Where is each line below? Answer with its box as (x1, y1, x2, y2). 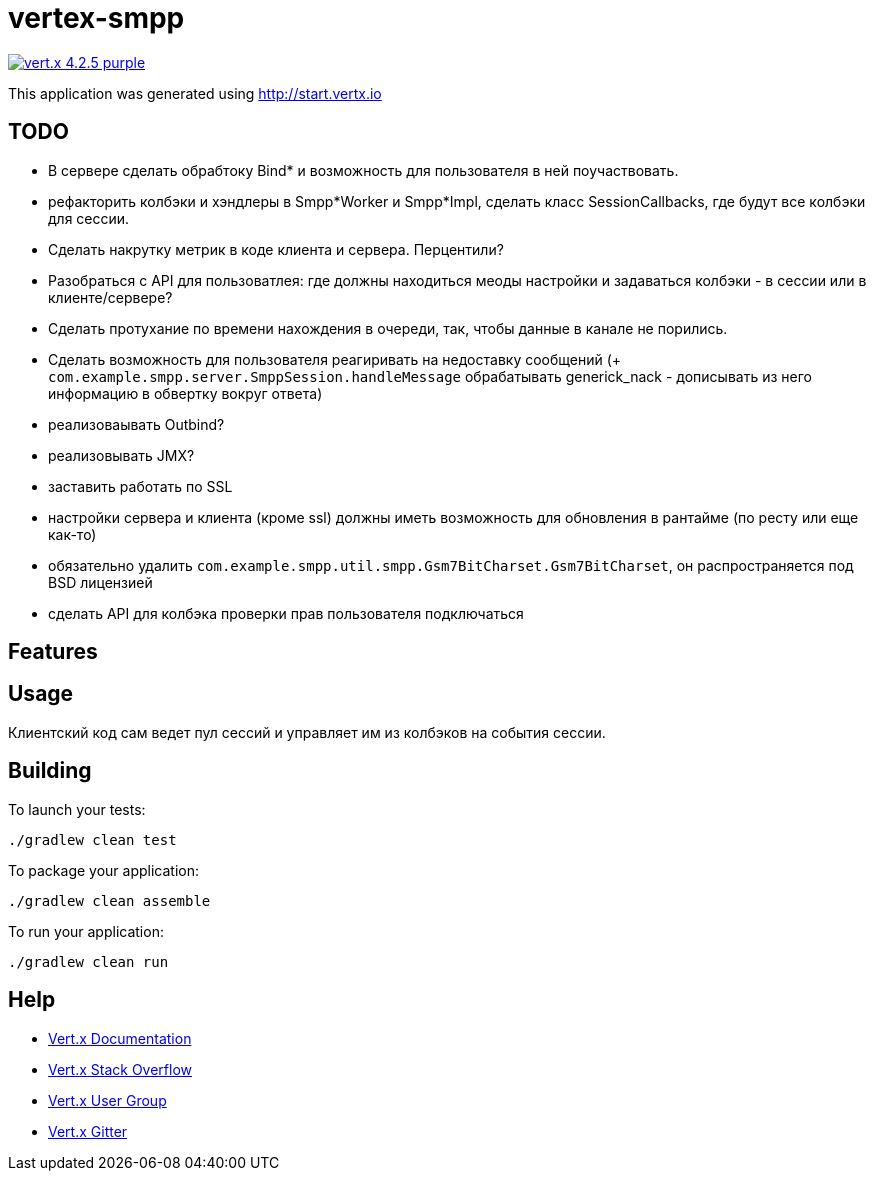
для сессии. (48, 209, 130, 227)
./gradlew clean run (8, 953, 169, 970)
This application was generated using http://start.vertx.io (8, 84, 382, 102)
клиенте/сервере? (48, 288, 173, 306)
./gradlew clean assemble (8, 892, 211, 909)
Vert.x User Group (48, 1091, 167, 1109)
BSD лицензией (48, 573, 153, 591)
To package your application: (8, 861, 200, 879)
